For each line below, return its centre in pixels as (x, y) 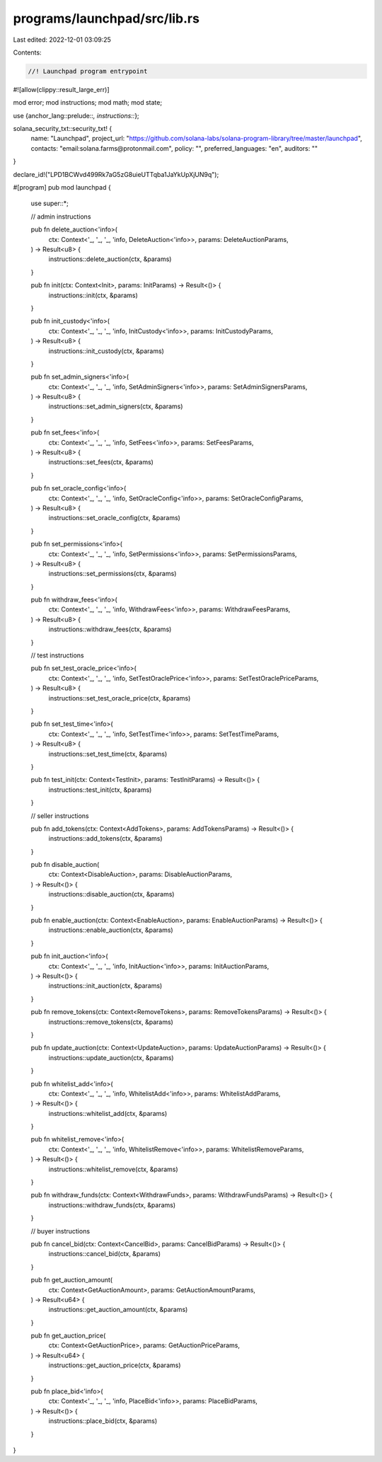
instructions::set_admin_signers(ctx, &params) (116, 406)
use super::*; (50, 203)
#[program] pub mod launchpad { (62, 188)
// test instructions (57, 655)
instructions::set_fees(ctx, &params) (101, 462)
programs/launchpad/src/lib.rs (106, 18)
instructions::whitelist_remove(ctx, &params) (113, 1169)
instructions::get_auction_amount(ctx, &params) (118, 1310)
